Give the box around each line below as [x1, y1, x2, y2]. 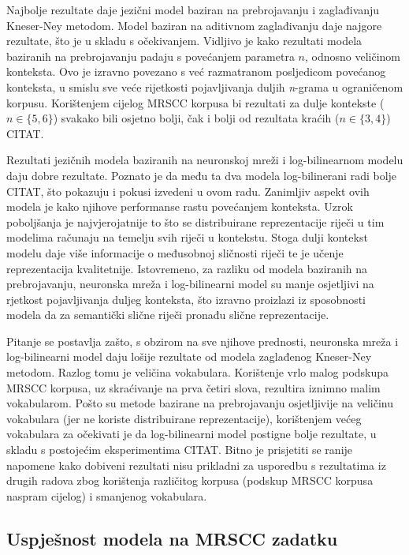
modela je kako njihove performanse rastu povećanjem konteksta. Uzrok [6, 198, 353, 215]
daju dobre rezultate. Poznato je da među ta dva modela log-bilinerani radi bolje [6, 167, 397, 183]
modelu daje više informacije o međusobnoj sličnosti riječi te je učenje [6, 244, 344, 261]
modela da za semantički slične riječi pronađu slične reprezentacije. [6, 306, 329, 323]
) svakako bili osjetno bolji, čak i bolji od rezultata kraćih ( [53, 110, 340, 126]
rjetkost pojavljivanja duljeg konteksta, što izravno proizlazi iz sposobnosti [6, 291, 366, 307]
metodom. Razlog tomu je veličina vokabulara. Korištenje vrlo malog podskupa [6, 364, 389, 381]
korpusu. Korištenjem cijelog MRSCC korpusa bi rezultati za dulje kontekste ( [6, 94, 385, 111]
